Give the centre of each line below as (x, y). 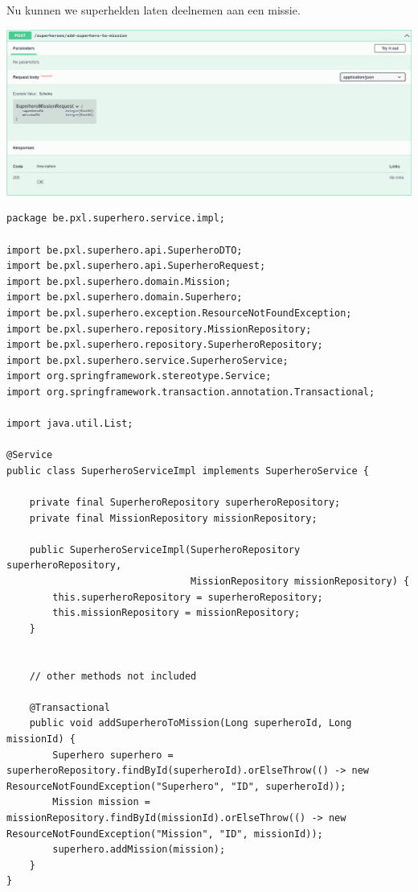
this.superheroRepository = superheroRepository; (188, 597)
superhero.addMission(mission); (139, 850)
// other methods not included (113, 676)
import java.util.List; (70, 424)
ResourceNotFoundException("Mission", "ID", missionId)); (165, 834)
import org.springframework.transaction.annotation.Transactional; (191, 392)
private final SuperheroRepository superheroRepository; (185, 503)
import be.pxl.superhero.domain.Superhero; (125, 297)
